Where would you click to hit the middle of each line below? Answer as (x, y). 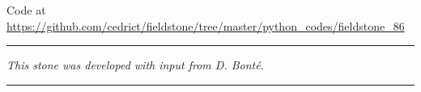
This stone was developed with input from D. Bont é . (135, 65)
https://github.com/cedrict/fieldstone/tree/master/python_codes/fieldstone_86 (206, 25)
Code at (26, 10)
